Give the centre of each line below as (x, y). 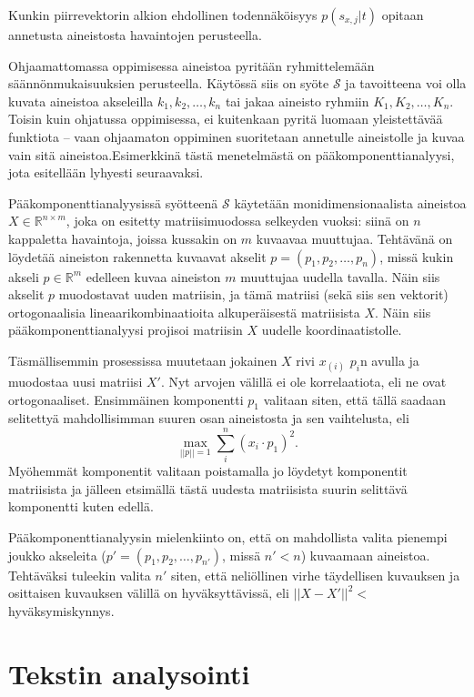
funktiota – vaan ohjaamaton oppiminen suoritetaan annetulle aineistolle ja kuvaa (237, 136)
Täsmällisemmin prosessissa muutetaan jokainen (143, 360)
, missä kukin (417, 256)
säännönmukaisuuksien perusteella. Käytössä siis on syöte (169, 83)
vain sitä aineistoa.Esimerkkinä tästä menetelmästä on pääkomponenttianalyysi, (232, 154)
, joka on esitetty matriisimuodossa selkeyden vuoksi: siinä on (237, 221)
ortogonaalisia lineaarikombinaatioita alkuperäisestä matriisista (184, 312)
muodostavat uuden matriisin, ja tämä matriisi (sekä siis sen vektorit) (253, 294)
